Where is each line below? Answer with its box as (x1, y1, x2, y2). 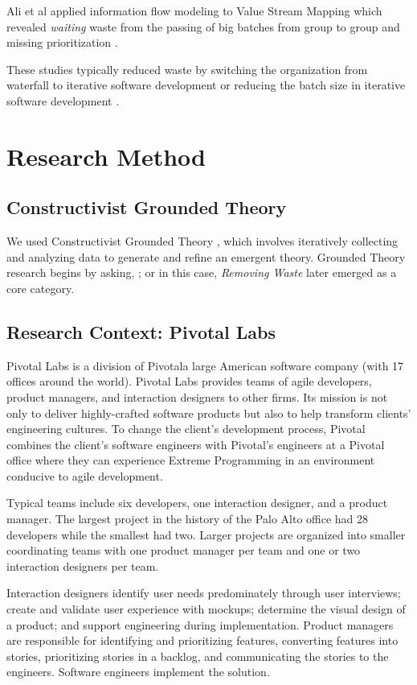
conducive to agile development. (6, 467, 163, 484)
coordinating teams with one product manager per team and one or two (6, 542, 361, 559)
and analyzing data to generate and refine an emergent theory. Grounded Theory (6, 248, 406, 265)
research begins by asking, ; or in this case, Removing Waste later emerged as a (6, 264, 397, 281)
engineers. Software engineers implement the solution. (6, 663, 270, 680)
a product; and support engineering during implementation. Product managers (6, 616, 394, 633)
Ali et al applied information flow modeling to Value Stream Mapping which (6, 2, 382, 19)
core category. (6, 279, 75, 296)
